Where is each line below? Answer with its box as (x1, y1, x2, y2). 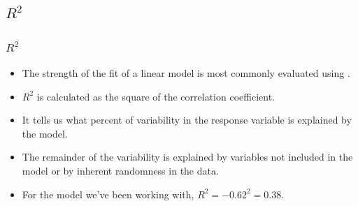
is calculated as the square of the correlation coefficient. (36, 89, 275, 103)
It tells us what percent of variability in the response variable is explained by (22, 112, 352, 127)
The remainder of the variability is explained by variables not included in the (22, 149, 353, 164)
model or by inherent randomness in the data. (22, 163, 219, 177)
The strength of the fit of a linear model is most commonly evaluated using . (22, 66, 350, 80)
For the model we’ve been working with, (22, 186, 194, 201)
